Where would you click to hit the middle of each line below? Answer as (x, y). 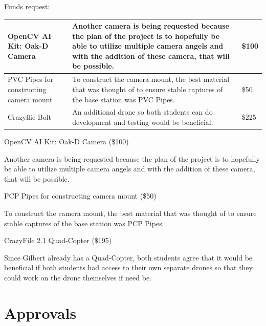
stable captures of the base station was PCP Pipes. (84, 223)
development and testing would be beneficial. (143, 122)
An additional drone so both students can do (142, 112)
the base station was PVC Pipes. (124, 99)
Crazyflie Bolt (30, 117)
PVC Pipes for (31, 79)
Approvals (40, 312)
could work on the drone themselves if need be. (78, 277)
